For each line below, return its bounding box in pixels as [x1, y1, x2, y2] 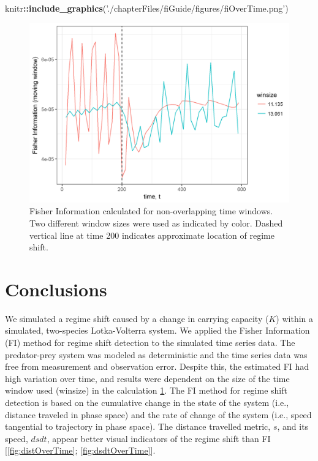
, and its [277, 420, 309, 433]
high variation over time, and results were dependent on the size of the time [5, 372, 290, 384]
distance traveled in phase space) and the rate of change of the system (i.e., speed [5, 408, 312, 421]
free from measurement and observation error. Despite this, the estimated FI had [5, 360, 309, 373]
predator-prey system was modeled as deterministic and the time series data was [5, 348, 308, 361]
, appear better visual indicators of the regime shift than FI [47, 432, 271, 444]
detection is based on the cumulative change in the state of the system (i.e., [5, 396, 289, 408]
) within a [276, 312, 314, 324]
